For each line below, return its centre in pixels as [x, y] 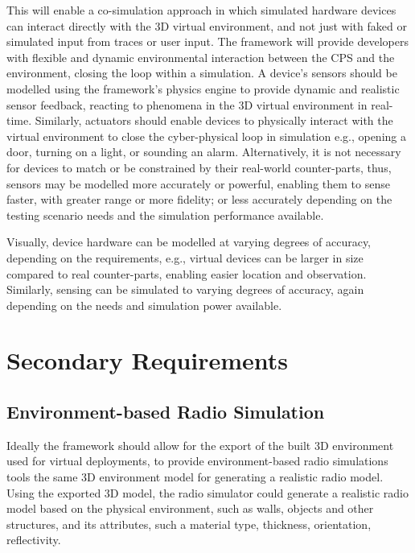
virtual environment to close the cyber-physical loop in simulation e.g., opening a [206, 136]
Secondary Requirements [148, 360]
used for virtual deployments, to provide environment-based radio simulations [197, 461]
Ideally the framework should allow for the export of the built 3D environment [200, 445]
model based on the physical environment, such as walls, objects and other [190, 508]
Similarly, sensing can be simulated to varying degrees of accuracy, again [185, 289]
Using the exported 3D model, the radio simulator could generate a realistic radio [207, 492]
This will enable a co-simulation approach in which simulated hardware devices [201, 10]
